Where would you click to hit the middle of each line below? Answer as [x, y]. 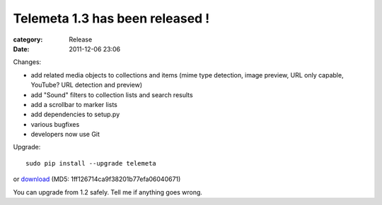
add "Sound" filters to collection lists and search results [112, 94]
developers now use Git [65, 135]
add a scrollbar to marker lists [74, 104]
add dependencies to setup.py [75, 114]
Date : [21, 49]
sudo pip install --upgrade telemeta [91, 163]
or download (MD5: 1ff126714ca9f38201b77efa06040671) [97, 179]
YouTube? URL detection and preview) [87, 85]
